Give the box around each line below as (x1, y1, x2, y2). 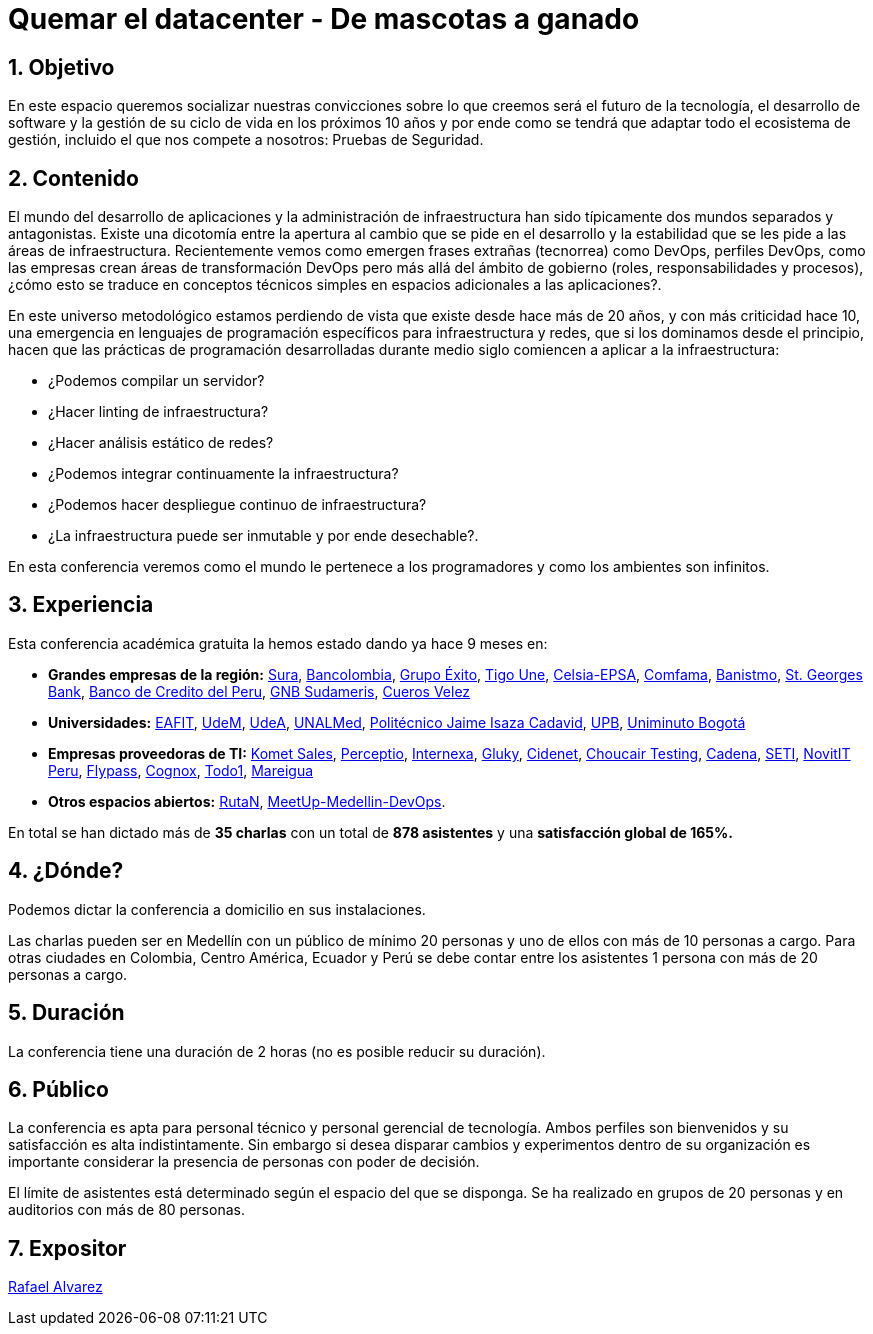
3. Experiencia (8, 592, 154, 618)
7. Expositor (8, 1235, 127, 1261)
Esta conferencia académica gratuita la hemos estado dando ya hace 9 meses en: (8, 634, 548, 652)
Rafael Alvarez (8, 1278, 103, 1296)
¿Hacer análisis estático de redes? (48, 434, 274, 452)
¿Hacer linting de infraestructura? (48, 403, 269, 421)
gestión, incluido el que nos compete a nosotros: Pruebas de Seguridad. (8, 131, 484, 149)
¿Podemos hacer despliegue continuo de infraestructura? (48, 496, 427, 514)
